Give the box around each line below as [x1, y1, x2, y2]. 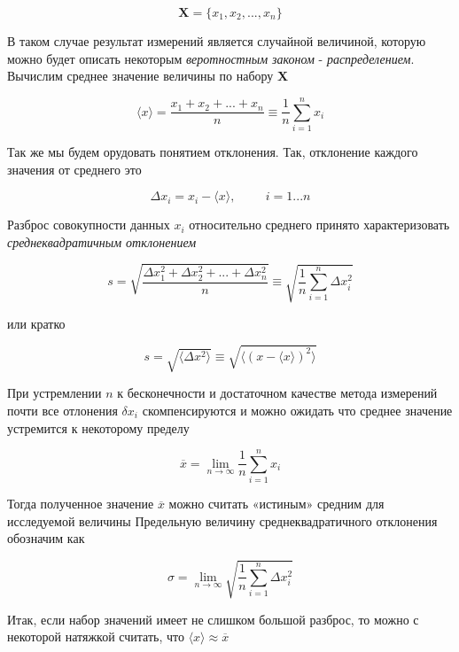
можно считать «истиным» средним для [168, 494, 385, 513]
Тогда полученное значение [7, 494, 154, 513]
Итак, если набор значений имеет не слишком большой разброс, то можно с [7, 609, 419, 628]
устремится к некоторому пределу [7, 418, 190, 437]
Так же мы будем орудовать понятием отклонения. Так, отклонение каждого [7, 142, 418, 160]
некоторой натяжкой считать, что [7, 627, 184, 646]
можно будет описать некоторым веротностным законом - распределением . [7, 49, 415, 67]
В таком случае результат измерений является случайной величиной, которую [7, 32, 426, 50]
